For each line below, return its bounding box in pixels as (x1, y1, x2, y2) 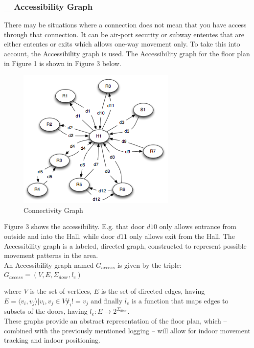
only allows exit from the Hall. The (129, 231, 235, 241)
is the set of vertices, (30, 285, 92, 296)
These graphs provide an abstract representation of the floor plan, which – (4, 315, 227, 325)
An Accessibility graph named (4, 259, 94, 270)
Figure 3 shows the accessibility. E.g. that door (4, 221, 144, 232)
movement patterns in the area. (4, 250, 98, 260)
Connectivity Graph (23, 205, 83, 215)
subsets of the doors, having (4, 306, 88, 316)
